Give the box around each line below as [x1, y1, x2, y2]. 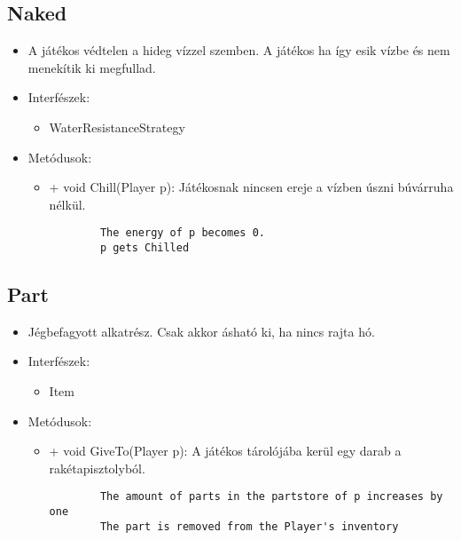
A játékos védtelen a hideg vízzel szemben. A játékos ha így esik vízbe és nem [27, 41, 450, 60]
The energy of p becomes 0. [99, 226, 266, 240]
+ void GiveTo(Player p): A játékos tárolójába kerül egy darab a [49, 441, 402, 460]
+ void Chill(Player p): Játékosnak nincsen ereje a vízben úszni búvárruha [49, 178, 454, 196]
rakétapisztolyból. [49, 458, 145, 477]
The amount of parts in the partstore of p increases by [99, 490, 443, 504]
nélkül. [49, 195, 86, 213]
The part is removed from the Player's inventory [99, 520, 399, 533]
